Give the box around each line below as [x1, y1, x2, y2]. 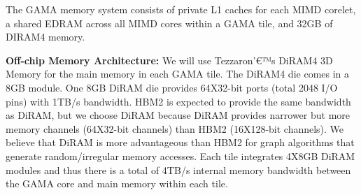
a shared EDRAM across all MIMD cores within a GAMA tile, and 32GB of [6, 15, 333, 30]
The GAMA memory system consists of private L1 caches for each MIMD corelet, [6, 2, 356, 16]
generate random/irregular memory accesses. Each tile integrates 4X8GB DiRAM [6, 148, 355, 163]
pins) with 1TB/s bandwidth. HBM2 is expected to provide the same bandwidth [6, 94, 351, 108]
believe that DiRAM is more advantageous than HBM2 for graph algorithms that [6, 135, 355, 150]
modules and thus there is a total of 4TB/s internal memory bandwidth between [6, 162, 351, 177]
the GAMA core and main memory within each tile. [6, 176, 228, 191]
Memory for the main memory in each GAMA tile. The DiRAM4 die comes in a [6, 66, 350, 81]
